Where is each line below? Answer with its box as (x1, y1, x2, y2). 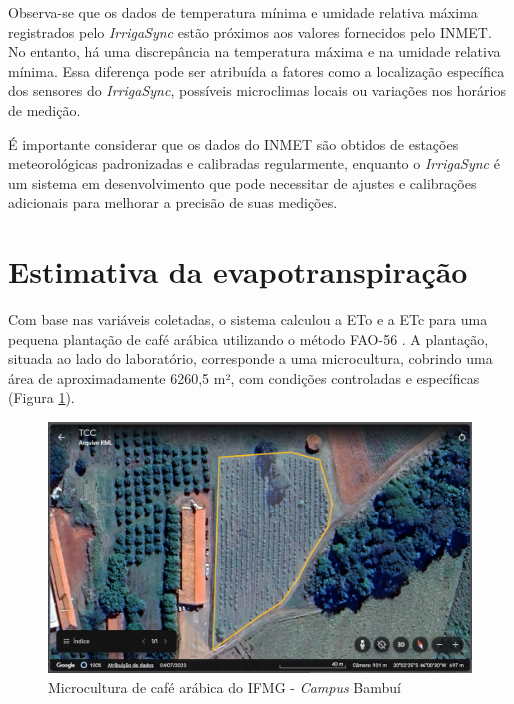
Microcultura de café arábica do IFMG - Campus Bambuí (48, 676, 401, 697)
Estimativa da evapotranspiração (8, 251, 468, 292)
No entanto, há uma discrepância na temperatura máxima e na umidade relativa (8, 41, 501, 62)
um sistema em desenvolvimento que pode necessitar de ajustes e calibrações (8, 172, 477, 193)
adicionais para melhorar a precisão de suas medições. (8, 192, 338, 213)
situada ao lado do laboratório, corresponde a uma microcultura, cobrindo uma (8, 348, 493, 369)
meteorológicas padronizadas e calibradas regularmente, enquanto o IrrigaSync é (8, 153, 500, 174)
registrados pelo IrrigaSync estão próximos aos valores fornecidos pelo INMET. (8, 21, 492, 42)
